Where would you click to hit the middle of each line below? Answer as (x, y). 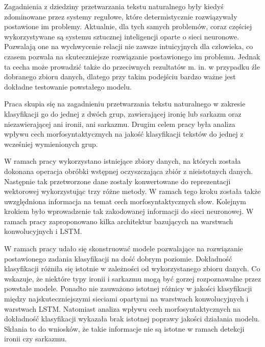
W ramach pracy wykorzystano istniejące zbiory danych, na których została (123, 161)
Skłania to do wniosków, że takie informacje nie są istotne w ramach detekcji (124, 328)
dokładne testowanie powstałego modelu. (68, 86)
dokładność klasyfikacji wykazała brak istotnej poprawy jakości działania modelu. (132, 319)
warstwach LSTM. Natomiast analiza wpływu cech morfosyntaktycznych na (122, 308)
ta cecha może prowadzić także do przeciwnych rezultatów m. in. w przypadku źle (132, 66)
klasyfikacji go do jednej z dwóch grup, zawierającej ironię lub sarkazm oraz (123, 113)
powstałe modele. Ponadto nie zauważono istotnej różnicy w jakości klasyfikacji (128, 288)
